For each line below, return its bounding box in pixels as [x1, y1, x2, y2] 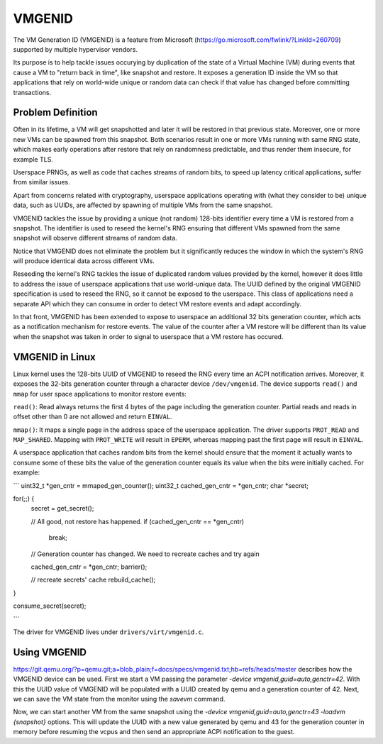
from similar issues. [13, 178, 70, 187]
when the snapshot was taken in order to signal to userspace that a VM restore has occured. [13, 332, 284, 340]
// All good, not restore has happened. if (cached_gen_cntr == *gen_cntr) [30, 517, 245, 526]
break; [48, 533, 67, 542]
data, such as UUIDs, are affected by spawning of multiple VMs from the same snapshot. [13, 201, 273, 209]
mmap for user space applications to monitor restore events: [13, 389, 187, 398]
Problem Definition [13, 106, 99, 118]
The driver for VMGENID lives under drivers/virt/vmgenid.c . [13, 628, 204, 636]
